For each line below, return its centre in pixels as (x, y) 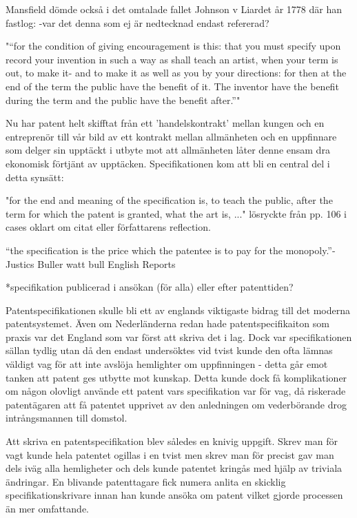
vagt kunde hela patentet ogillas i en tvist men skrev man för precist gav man (170, 454)
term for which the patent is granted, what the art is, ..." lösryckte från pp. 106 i (176, 213)
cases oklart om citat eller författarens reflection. (108, 227)
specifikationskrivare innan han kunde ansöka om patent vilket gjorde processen (174, 495)
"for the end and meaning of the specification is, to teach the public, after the (169, 200)
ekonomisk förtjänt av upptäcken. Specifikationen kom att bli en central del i (168, 163)
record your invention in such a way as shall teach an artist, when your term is (172, 59)
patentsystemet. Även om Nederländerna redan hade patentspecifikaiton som (167, 323)
